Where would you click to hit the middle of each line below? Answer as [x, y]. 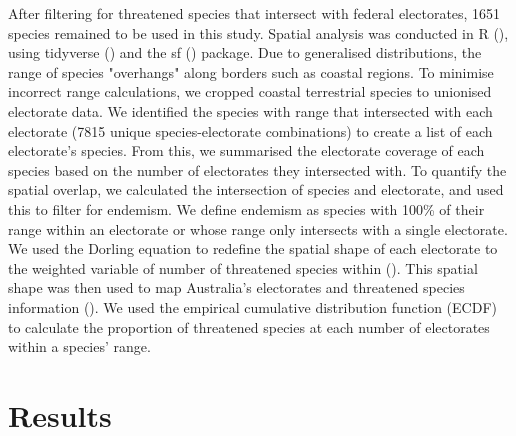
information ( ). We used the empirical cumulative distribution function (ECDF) [252, 306]
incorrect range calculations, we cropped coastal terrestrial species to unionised [250, 91]
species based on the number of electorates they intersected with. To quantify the [257, 169]
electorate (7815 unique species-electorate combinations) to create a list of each [250, 130]
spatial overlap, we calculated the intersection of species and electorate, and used [256, 189]
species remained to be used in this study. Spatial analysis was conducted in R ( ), [258, 32]
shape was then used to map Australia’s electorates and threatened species [236, 287]
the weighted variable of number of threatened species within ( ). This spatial [243, 267]
